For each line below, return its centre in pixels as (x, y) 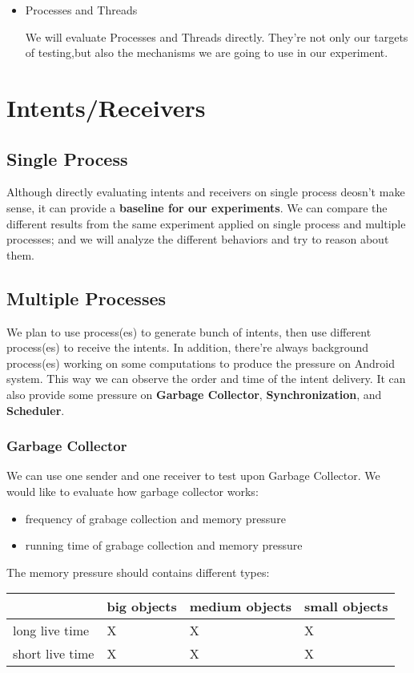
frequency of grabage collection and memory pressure (155, 518)
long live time (51, 631)
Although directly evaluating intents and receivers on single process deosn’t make (206, 192)
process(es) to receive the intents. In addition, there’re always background (188, 347)
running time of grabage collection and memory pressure (164, 545)
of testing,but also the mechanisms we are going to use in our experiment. (207, 52)
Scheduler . (36, 410)
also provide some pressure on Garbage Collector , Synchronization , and (194, 394)
